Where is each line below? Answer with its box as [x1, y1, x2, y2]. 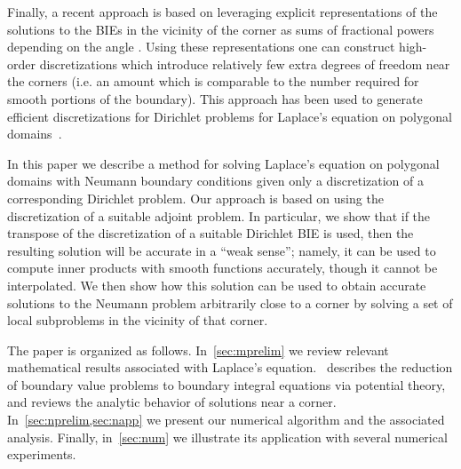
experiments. [7, 445, 76, 464]
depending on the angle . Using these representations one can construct [7, 37, 395, 56]
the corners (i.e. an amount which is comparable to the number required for [7, 72, 419, 91]
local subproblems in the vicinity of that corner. [7, 311, 268, 330]
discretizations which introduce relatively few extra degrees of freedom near [39, 54, 450, 73]
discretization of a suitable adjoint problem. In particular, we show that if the [7, 206, 431, 225]
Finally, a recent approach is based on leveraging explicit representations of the [7, 3, 438, 20]
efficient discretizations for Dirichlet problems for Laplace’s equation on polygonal [7, 107, 453, 125]
